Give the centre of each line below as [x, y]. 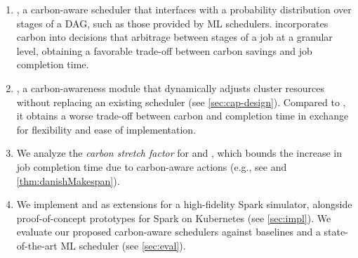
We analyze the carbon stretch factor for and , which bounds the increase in [179, 153]
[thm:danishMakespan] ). [68, 180]
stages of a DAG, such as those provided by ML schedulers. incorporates [172, 23]
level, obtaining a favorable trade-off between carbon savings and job [164, 50]
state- [336, 232]
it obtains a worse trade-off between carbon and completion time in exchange [183, 116]
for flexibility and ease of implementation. [106, 129]
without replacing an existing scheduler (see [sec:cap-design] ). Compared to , [181, 102]
